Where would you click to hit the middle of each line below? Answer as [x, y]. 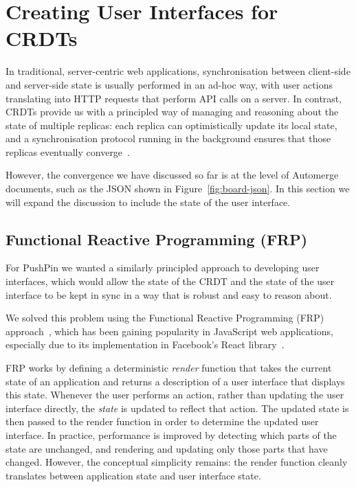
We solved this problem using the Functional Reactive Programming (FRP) [165, 318]
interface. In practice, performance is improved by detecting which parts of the [171, 434]
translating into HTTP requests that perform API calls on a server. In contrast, [174, 98]
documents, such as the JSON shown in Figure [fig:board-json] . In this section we [178, 189]
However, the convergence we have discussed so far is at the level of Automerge [172, 175]
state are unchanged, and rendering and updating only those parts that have [167, 448]
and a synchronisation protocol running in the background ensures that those [168, 138]
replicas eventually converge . [68, 151]
